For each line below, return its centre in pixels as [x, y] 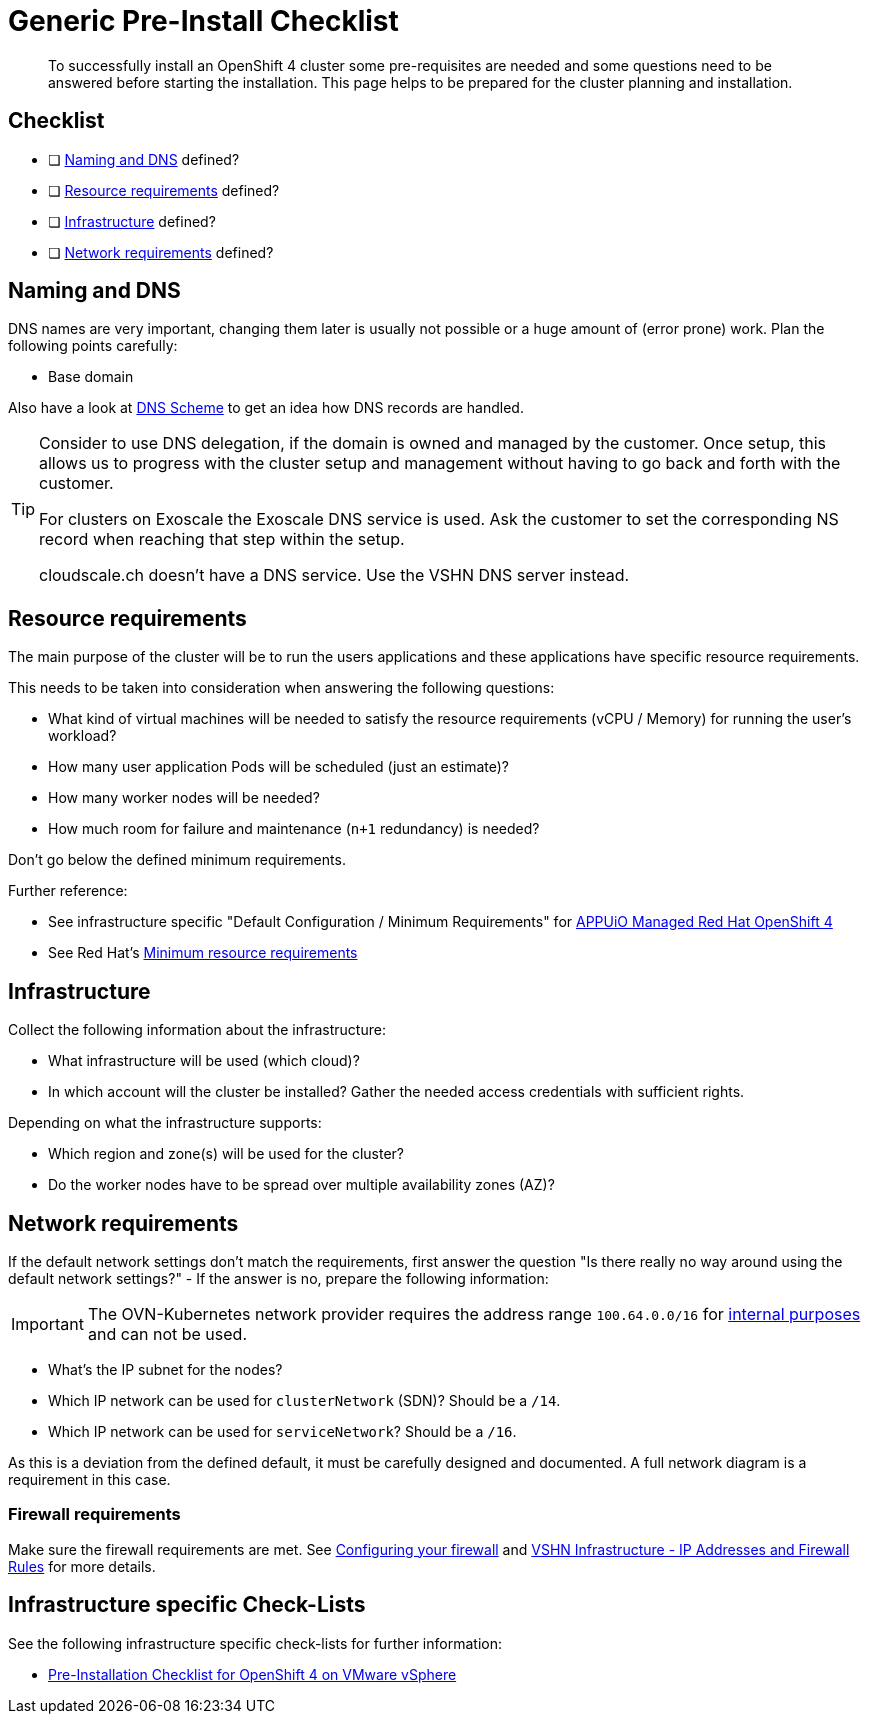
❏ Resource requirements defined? [164, 190]
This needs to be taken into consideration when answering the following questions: [281, 688]
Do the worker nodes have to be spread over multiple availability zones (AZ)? [301, 1185]
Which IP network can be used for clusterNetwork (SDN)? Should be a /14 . [304, 1400]
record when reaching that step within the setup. [222, 539]
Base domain [91, 377]
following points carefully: [93, 346]
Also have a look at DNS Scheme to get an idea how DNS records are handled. [266, 408]
